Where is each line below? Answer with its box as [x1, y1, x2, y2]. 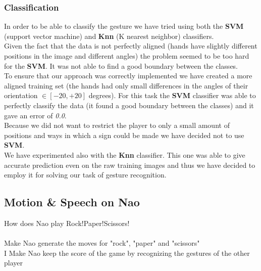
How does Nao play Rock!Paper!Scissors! [4, 217, 130, 228]
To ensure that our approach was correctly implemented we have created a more [4, 70, 252, 81]
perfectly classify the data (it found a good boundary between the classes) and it [4, 100, 254, 110]
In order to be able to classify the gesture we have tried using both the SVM [4, 21, 244, 31]
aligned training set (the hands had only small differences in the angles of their [4, 80, 248, 91]
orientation [4, 90, 38, 101]
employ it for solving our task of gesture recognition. [4, 169, 167, 180]
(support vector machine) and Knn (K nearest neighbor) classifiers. [4, 30, 214, 41]
